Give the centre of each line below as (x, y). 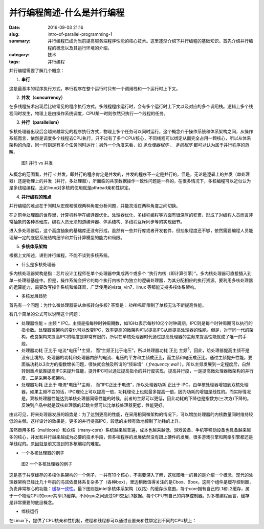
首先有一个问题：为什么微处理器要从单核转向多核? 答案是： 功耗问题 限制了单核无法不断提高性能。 (108, 305)
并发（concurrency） (43, 97)
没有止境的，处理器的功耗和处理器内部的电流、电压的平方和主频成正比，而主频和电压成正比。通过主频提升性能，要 (137, 357)
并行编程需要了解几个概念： (37, 70)
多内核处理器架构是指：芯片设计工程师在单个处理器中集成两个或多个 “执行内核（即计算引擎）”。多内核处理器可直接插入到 (130, 274)
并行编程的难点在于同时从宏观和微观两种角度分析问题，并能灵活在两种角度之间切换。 (95, 206)
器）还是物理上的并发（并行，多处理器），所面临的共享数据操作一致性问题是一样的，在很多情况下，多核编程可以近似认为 (130, 181)
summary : (20, 41)
